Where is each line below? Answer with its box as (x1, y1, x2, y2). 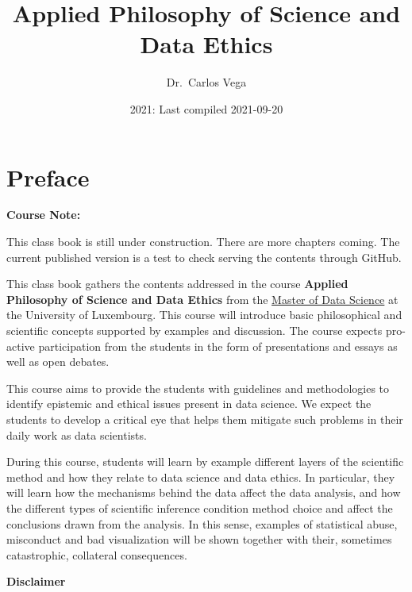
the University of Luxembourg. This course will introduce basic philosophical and (6, 306, 402, 323)
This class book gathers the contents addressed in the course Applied (6, 275, 348, 292)
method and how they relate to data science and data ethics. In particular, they (6, 468, 395, 485)
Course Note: (6, 206, 81, 223)
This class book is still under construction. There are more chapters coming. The (6, 233, 400, 250)
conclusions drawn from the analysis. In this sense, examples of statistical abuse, (6, 515, 398, 532)
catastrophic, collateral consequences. (6, 546, 187, 563)
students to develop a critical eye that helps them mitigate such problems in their (6, 410, 403, 427)
